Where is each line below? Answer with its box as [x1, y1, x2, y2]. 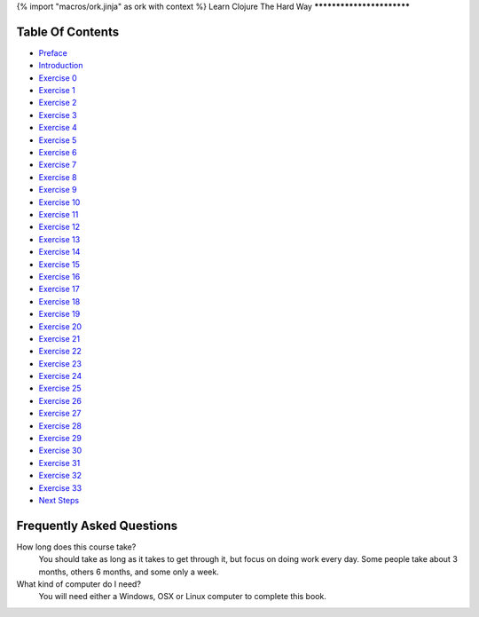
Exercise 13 [38, 233, 81, 244]
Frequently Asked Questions [16, 518, 178, 533]
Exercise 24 [38, 371, 82, 382]
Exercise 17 [38, 284, 80, 295]
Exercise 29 [38, 433, 82, 444]
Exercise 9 [38, 185, 77, 195]
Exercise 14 [38, 247, 81, 257]
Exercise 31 [38, 457, 81, 468]
